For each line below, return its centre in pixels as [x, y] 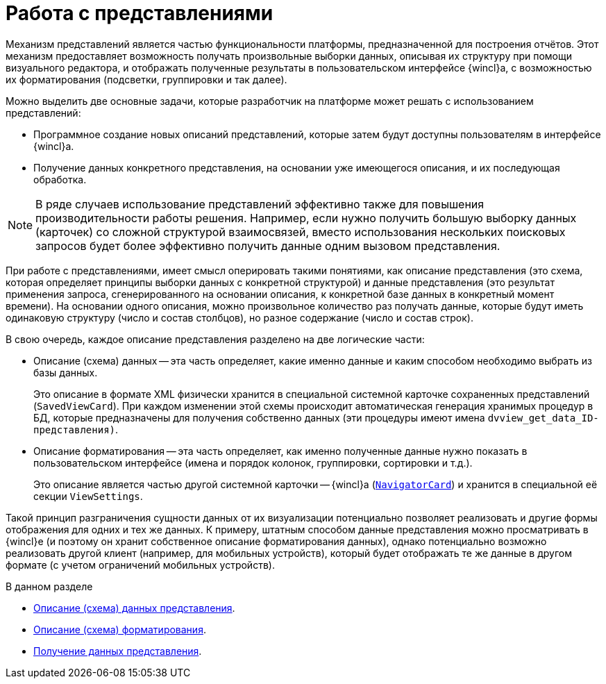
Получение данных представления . [118, 651]
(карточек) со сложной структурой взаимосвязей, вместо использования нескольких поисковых [301, 232]
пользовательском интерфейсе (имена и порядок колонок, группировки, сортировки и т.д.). [253, 462]
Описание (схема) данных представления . [134, 608]
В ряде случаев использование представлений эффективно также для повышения [260, 204]
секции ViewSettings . [88, 496]
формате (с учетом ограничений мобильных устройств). [140, 565]
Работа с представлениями [140, 13]
